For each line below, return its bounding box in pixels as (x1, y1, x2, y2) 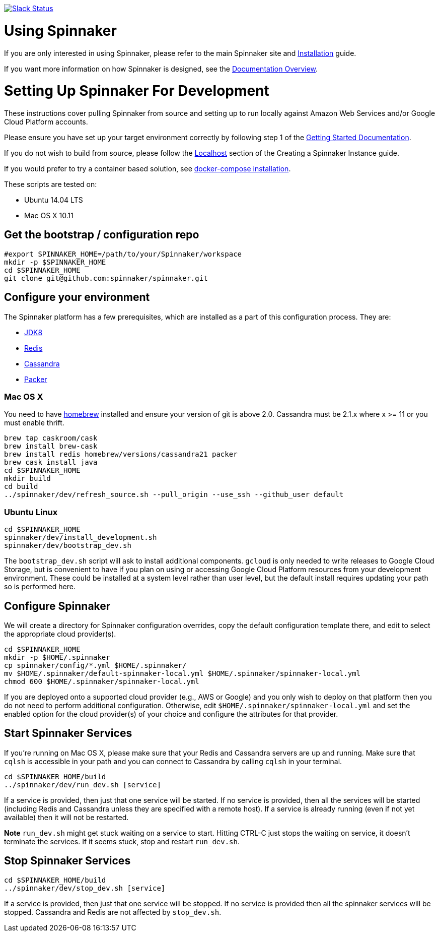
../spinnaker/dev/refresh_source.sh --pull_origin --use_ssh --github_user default (4, 490, 344, 499)
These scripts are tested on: (4, 180, 97, 189)
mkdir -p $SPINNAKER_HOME (4, 258, 106, 266)
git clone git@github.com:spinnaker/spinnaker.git (4, 274, 208, 282)
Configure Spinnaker (4, 599, 111, 612)
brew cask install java (4, 458, 98, 467)
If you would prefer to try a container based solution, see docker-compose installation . (4, 164, 291, 173)
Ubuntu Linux (4, 507, 58, 517)
